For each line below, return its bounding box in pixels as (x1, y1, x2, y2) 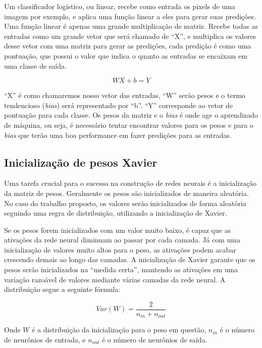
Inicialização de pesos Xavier (4, 154, 158, 170)
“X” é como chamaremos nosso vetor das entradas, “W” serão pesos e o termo (4, 90, 245, 101)
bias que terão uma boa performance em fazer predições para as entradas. (4, 129, 232, 140)
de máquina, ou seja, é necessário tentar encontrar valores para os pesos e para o (4, 119, 253, 130)
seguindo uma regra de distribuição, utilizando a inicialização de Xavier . (4, 208, 227, 218)
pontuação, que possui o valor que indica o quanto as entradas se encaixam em (4, 50, 247, 61)
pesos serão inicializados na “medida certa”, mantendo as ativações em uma (4, 264, 238, 275)
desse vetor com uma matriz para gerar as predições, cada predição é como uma (4, 40, 251, 51)
